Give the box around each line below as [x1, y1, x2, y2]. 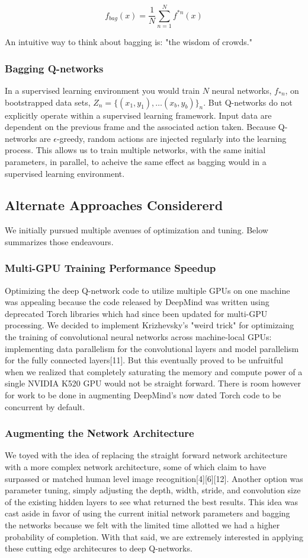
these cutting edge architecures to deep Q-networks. [5, 542, 192, 554]
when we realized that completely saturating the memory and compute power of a [5, 365, 303, 378]
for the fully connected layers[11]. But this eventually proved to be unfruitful [5, 354, 283, 366]
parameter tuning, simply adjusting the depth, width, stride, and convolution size [5, 484, 301, 496]
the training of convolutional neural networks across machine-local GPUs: [5, 331, 272, 343]
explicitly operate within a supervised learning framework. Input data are [5, 109, 272, 121]
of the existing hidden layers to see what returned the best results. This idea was [5, 495, 299, 508]
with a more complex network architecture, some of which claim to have [5, 461, 267, 473]
